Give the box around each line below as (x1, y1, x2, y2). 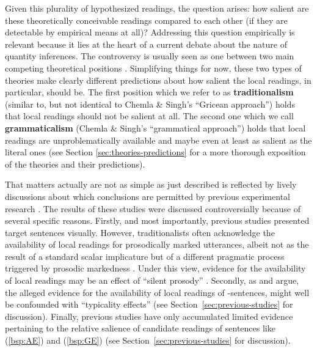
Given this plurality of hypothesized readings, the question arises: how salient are (5, 2, 309, 14)
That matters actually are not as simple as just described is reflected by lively (5, 178, 297, 191)
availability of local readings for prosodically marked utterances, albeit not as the (5, 238, 309, 251)
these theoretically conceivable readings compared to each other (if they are (5, 13, 288, 26)
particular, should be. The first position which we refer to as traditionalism (5, 86, 294, 98)
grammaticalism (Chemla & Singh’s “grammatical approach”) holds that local (5, 121, 306, 134)
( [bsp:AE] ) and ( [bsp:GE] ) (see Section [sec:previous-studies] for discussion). (5, 334, 291, 347)
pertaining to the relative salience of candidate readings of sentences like (5, 322, 275, 334)
